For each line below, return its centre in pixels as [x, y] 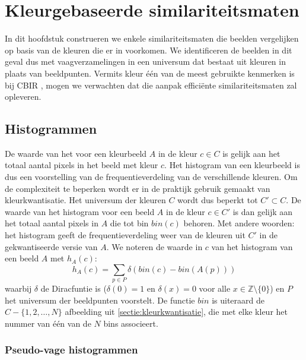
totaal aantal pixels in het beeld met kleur [82, 165]
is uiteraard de [238, 300]
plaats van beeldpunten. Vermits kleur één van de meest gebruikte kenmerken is [150, 73]
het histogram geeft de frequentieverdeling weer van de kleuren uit [125, 235]
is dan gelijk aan [263, 211]
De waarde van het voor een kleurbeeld [76, 153]
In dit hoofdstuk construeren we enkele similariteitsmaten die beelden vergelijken [152, 38]
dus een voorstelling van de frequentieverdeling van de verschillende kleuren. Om [151, 177]
